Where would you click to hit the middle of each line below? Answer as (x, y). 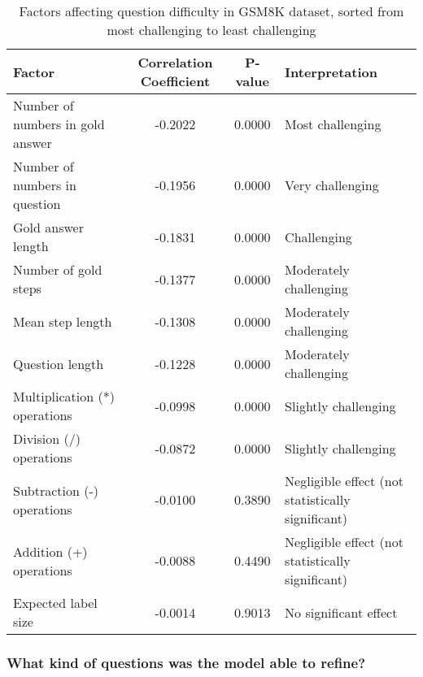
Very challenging (332, 185)
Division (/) (47, 438)
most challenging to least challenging (211, 30)
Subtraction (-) (56, 490)
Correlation (175, 62)
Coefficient (175, 81)
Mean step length (63, 321)
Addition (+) (50, 551)
